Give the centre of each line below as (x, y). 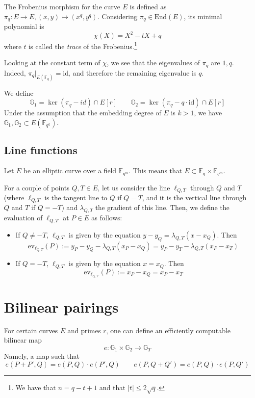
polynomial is (24, 26)
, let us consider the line (134, 187)
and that (112, 387)
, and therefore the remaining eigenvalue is (133, 72)
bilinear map (23, 340)
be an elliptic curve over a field (70, 171)
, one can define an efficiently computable (168, 330)
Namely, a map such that (42, 356)
